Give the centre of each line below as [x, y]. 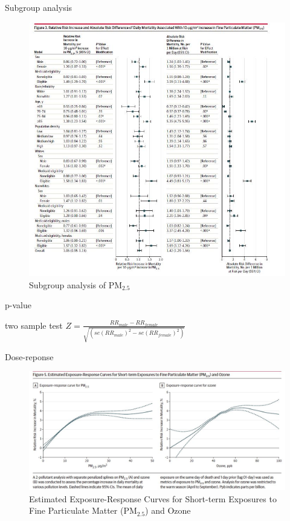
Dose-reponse [29, 356]
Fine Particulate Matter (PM [83, 510]
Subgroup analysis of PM [76, 284]
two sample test [34, 325]
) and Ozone [168, 510]
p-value [18, 305]
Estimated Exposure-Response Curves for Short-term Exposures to [153, 498]
